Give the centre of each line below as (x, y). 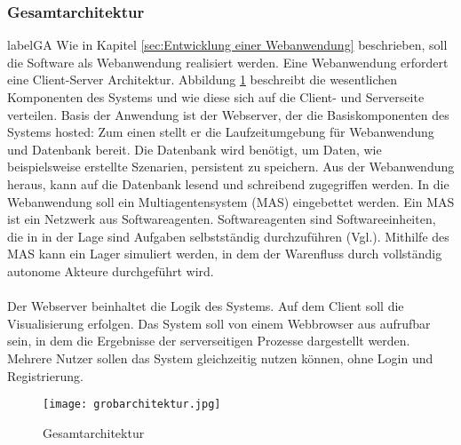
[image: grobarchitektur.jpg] (132, 405)
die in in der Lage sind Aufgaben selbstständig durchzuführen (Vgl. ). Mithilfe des (228, 236)
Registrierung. (45, 375)
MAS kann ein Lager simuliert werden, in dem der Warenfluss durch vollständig (225, 254)
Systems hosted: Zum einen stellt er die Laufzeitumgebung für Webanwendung (221, 132)
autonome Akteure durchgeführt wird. (111, 270)
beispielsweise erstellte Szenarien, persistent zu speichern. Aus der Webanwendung (231, 167)
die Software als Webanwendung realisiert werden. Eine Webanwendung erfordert (228, 62)
